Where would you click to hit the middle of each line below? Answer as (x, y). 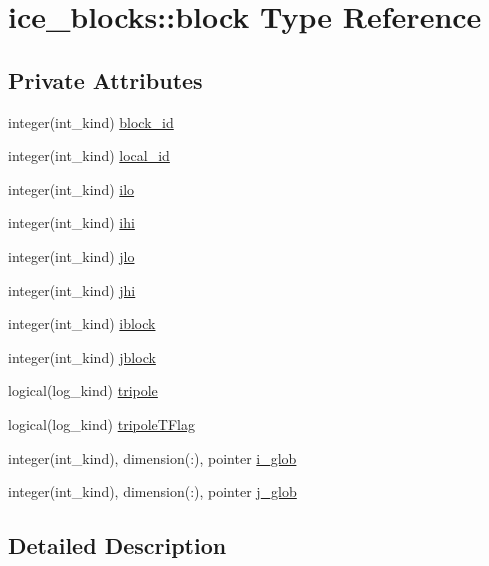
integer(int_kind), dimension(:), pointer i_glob (152, 457)
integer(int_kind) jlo (71, 255)
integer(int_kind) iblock (82, 323)
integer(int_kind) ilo (71, 188)
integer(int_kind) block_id (91, 121)
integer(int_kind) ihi (71, 222)
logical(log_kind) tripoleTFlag (101, 423)
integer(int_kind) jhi (72, 289)
